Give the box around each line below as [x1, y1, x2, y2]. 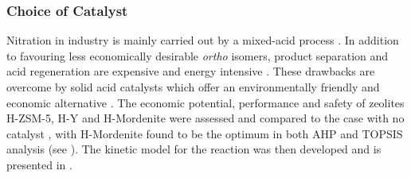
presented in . [6, 156, 72, 172]
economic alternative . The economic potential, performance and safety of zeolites [6, 94, 405, 110]
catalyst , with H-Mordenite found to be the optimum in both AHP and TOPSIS [6, 125, 403, 141]
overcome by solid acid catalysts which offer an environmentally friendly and [6, 79, 380, 95]
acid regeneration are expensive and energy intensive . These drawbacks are [6, 63, 375, 79]
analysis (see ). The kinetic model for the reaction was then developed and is [6, 141, 382, 157]
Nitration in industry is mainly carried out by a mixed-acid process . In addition [6, 32, 399, 48]
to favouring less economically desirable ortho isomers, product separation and [6, 47, 389, 64]
